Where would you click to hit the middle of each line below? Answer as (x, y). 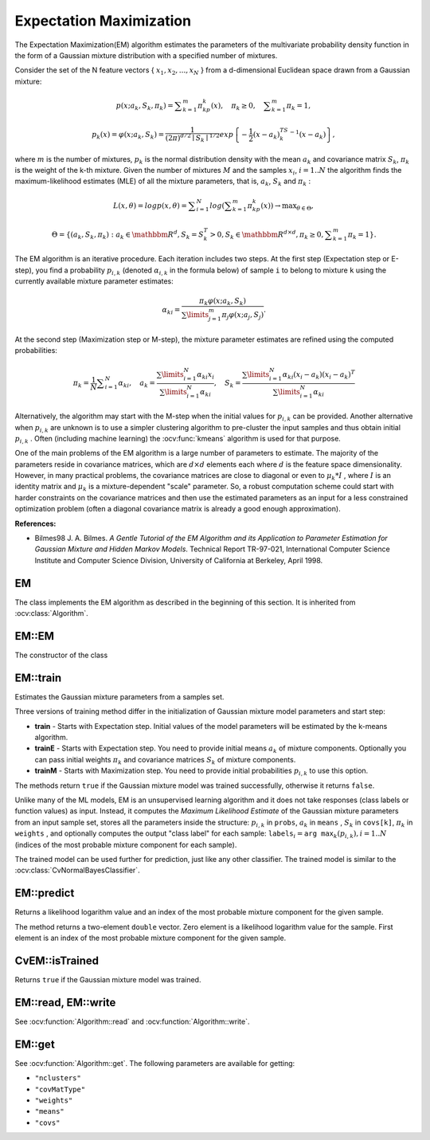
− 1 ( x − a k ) (308, 135)
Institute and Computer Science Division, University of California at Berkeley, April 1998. (179, 560)
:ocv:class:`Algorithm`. (52, 613)
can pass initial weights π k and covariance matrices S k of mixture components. (165, 760)
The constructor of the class (61, 655)
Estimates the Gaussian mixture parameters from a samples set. (119, 696)
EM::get (35, 1044)
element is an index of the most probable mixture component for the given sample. (150, 938)
